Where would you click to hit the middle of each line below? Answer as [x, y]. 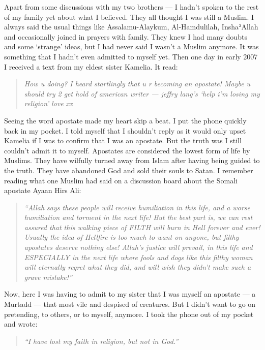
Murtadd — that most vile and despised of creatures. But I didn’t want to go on [130, 304]
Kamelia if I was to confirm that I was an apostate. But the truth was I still [123, 140]
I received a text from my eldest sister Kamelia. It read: [91, 66]
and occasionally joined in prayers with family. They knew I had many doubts [126, 36]
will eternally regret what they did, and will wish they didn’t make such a [138, 267]
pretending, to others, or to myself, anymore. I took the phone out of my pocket [129, 314]
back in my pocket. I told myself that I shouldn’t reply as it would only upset [125, 130]
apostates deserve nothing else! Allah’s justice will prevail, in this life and [138, 247]
